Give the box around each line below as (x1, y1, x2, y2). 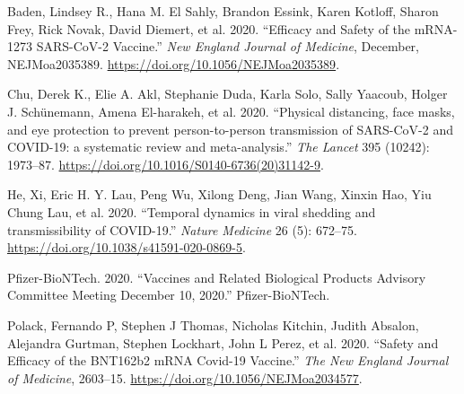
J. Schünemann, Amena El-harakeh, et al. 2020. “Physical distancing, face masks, (7, 101, 455, 120)
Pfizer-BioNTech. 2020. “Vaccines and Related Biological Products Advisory (7, 267, 426, 286)
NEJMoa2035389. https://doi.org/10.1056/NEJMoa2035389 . (7, 54, 340, 73)
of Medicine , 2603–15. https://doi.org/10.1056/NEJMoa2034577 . (7, 368, 363, 387)
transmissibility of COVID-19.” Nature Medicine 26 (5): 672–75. (7, 220, 357, 239)
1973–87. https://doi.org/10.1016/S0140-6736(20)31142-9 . (7, 154, 324, 173)
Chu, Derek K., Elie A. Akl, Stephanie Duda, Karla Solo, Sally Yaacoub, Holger (7, 84, 448, 103)
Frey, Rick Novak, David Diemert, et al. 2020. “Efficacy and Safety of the (7, 19, 411, 38)
